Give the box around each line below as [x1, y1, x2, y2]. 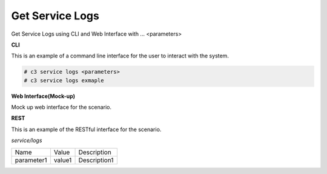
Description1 [78, 156, 114, 164]
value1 [53, 156, 72, 164]
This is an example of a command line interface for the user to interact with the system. [11, 52, 230, 60]
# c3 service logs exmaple [24, 77, 104, 84]
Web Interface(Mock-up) [11, 92, 76, 100]
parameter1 [15, 156, 47, 164]
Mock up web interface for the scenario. [11, 103, 112, 111]
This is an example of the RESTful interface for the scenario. [11, 126, 162, 133]
